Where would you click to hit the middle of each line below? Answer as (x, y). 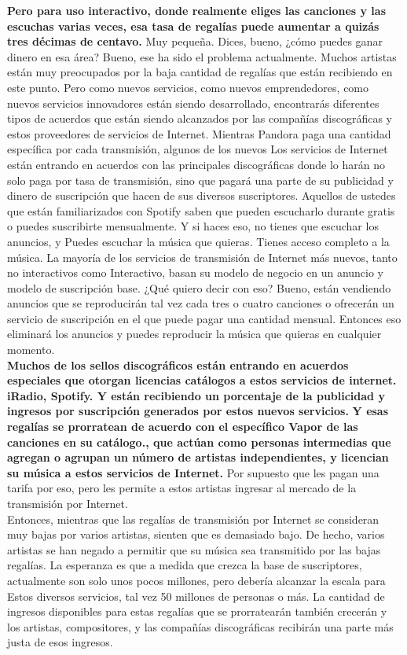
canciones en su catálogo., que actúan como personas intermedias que (199, 442)
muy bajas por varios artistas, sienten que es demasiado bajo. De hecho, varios (196, 534)
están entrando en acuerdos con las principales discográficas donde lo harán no (196, 164)
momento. (31, 350)
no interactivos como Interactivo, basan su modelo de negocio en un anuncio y (196, 272)
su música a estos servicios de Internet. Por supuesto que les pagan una (193, 472)
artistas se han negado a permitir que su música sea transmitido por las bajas (194, 549)
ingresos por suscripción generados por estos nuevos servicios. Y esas (198, 411)
